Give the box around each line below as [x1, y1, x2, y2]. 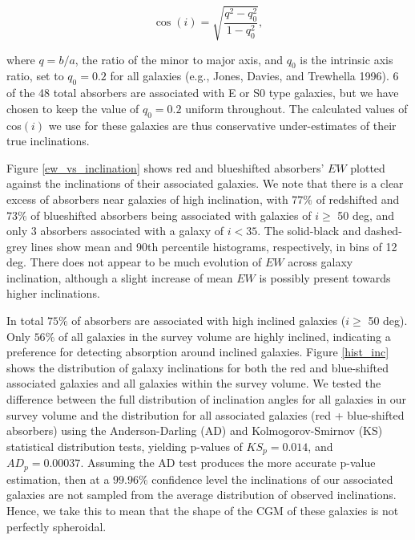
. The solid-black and [257, 222, 361, 239]
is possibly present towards [259, 269, 391, 286]
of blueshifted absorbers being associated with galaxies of [30, 206, 312, 223]
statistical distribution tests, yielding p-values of [6, 437, 243, 454]
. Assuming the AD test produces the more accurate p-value [80, 454, 376, 471]
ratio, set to [6, 67, 64, 84]
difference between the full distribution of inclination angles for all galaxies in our [6, 391, 406, 408]
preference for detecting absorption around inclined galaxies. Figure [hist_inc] [6, 343, 389, 360]
